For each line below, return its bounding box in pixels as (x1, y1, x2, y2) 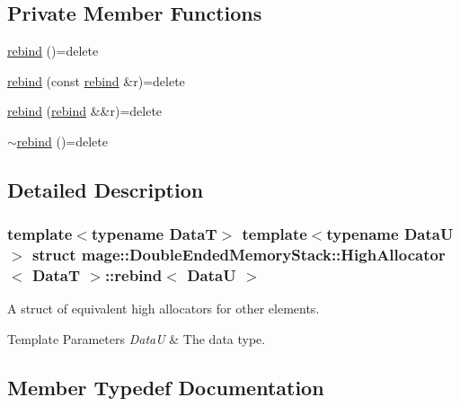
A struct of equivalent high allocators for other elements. (7, 299, 320, 318)
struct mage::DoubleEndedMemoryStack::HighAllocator (31, 243, 446, 266)
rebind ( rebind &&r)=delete (7, 101, 163, 120)
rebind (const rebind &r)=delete (7, 71, 185, 90)
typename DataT (91, 223, 217, 245)
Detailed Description (7, 175, 204, 203)
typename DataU (326, 223, 454, 245)
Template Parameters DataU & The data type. (7, 330, 266, 349)
